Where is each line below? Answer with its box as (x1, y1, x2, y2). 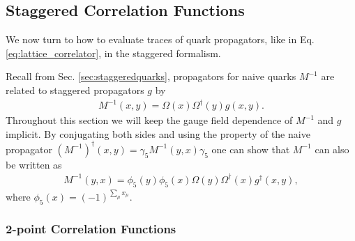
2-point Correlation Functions (6, 219, 176, 237)
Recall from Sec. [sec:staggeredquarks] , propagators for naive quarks (6, 69, 296, 84)
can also (315, 141, 349, 156)
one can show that (211, 141, 290, 156)
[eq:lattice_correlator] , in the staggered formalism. (6, 45, 221, 60)
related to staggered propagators (6, 82, 144, 97)
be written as (6, 157, 62, 171)
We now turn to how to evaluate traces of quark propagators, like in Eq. (6, 32, 315, 47)
